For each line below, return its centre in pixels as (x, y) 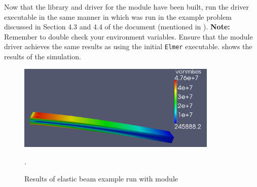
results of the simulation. (43, 57)
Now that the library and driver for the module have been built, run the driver (126, 7)
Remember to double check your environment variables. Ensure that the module (128, 36)
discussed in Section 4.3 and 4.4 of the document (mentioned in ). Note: (117, 27)
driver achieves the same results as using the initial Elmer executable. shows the (128, 46)
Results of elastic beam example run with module (101, 178)
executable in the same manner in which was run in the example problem (118, 16)
